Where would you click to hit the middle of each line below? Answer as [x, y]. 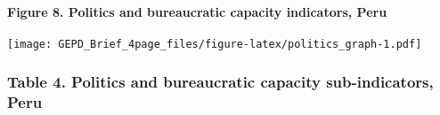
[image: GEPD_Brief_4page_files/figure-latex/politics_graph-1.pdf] [215, 44]
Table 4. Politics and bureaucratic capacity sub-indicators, [220, 82]
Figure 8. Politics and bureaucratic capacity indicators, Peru [197, 11]
